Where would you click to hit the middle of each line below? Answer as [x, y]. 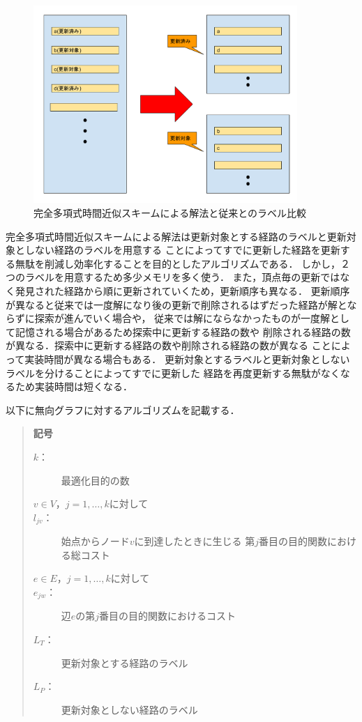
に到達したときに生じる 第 [195, 541]
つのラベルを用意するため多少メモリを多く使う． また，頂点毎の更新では [173, 277]
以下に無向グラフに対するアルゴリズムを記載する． [123, 409]
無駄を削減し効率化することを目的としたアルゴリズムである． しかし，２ [183, 263]
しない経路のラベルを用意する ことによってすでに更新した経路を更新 [182, 250]
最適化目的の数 [95, 480]
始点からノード [95, 541]
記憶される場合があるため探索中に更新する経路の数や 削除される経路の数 [183, 331]
